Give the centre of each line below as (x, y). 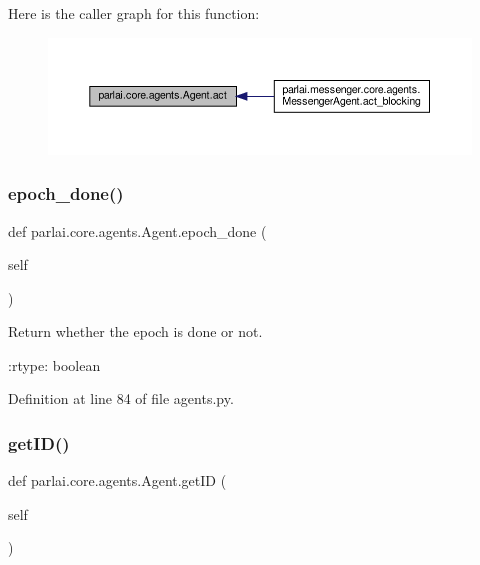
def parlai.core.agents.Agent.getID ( (117, 480)
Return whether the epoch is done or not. (135, 331)
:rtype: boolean (54, 364)
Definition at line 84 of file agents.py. (121, 398)
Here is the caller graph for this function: (134, 13)
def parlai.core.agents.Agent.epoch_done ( (137, 230)
